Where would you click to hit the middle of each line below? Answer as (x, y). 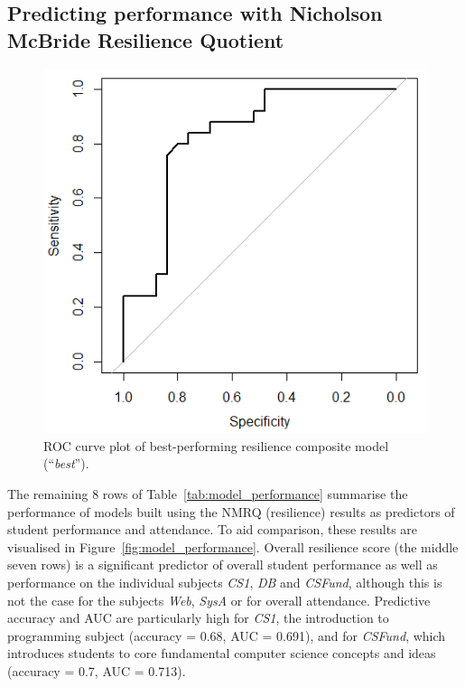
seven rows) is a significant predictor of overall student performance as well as (223, 565)
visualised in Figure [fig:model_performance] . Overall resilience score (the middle (233, 546)
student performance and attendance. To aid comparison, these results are (213, 529)
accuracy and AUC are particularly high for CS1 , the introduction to (198, 618)
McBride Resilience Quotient (146, 39)
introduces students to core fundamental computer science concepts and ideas (222, 653)
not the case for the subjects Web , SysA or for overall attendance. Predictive (219, 600)
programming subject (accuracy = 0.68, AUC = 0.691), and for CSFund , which (227, 635)
